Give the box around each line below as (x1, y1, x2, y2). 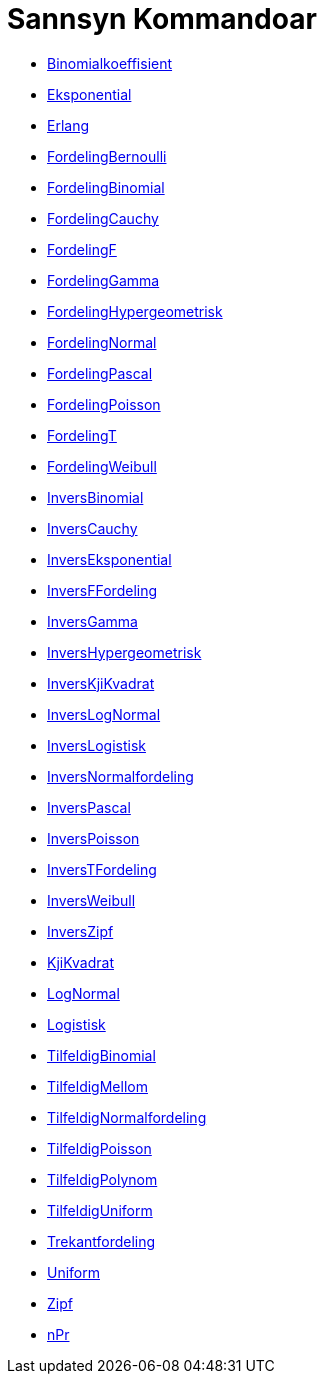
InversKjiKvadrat (47, 674, 155, 692)
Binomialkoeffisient (47, 54, 173, 72)
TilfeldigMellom (47, 1077, 148, 1095)
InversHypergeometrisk (47, 643, 202, 661)
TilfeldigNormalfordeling (47, 1108, 207, 1126)
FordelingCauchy (47, 209, 159, 227)
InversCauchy (47, 519, 138, 537)
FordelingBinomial (47, 178, 165, 196)
